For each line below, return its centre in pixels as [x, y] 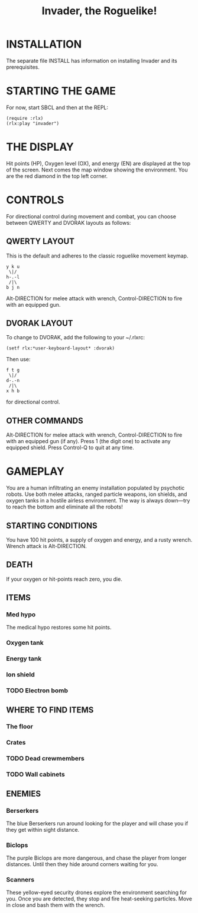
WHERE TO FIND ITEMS [50, 710]
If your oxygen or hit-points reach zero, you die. [64, 579]
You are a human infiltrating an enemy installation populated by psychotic [95, 488]
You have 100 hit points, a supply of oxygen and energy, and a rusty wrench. [99, 540]
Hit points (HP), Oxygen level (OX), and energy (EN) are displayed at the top [98, 163]
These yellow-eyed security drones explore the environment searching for [97, 893]
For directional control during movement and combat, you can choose [91, 216]
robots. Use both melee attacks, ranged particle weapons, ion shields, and [97, 494]
